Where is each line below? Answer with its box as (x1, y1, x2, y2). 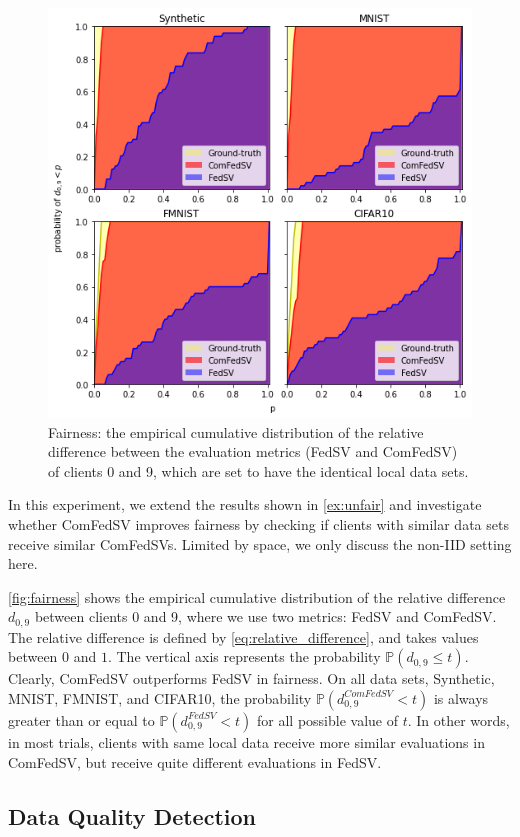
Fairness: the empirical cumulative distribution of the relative (48, 421, 424, 442)
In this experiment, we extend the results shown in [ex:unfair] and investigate (8, 494, 482, 515)
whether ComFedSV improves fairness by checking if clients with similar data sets (8, 513, 509, 534)
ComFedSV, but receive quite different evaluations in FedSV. (8, 751, 382, 772)
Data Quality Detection (8, 800, 256, 831)
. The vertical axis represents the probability (107, 646, 381, 667)
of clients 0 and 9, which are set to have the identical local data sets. (48, 460, 469, 481)
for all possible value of (257, 709, 398, 730)
